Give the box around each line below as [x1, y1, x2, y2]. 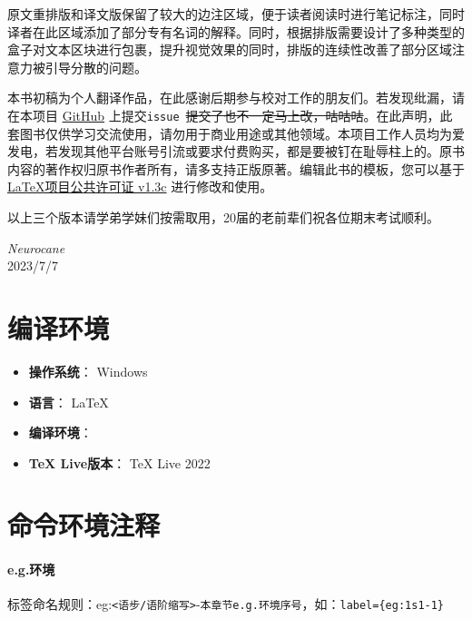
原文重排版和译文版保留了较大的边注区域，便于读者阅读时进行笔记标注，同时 [7, 5, 465, 23]
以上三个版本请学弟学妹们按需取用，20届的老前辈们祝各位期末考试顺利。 [7, 208, 439, 226]
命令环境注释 [7, 506, 161, 544]
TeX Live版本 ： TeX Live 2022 [28, 453, 211, 472]
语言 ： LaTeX [28, 392, 109, 411]
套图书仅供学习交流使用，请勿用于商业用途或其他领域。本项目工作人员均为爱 [7, 123, 465, 142]
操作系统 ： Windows [28, 361, 148, 380]
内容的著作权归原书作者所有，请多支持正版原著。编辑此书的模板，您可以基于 [7, 159, 465, 178]
